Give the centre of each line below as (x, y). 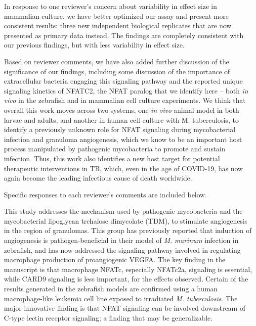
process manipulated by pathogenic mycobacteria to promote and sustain (115, 149)
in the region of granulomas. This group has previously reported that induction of (128, 230)
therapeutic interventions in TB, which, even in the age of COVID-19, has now (124, 168)
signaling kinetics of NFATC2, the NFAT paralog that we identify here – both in (126, 90)
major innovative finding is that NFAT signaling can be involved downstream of (125, 308)
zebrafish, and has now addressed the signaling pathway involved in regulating (122, 250)
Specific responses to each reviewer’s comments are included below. (106, 194)
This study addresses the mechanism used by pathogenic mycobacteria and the (123, 211)
